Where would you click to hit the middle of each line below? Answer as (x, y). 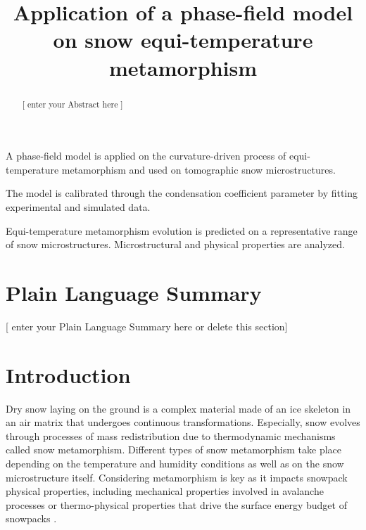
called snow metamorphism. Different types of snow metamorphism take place (174, 450)
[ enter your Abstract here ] (72, 104)
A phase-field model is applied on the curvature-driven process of (146, 156)
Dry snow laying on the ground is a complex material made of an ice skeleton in (178, 408)
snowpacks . (31, 518)
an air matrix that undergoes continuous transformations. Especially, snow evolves (183, 422)
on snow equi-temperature (183, 40)
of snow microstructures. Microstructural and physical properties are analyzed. (175, 244)
